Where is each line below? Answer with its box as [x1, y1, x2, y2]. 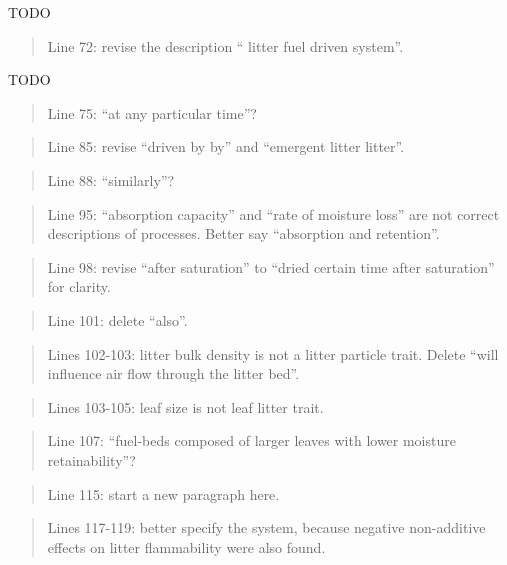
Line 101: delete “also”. [47, 309, 188, 330]
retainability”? [47, 449, 136, 470]
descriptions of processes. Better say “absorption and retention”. [47, 223, 440, 244]
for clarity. [47, 276, 111, 297]
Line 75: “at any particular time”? [47, 102, 257, 123]
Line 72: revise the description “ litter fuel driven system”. [47, 35, 404, 56]
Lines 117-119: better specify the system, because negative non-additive [47, 517, 486, 538]
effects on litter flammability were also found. [47, 536, 326, 557]
